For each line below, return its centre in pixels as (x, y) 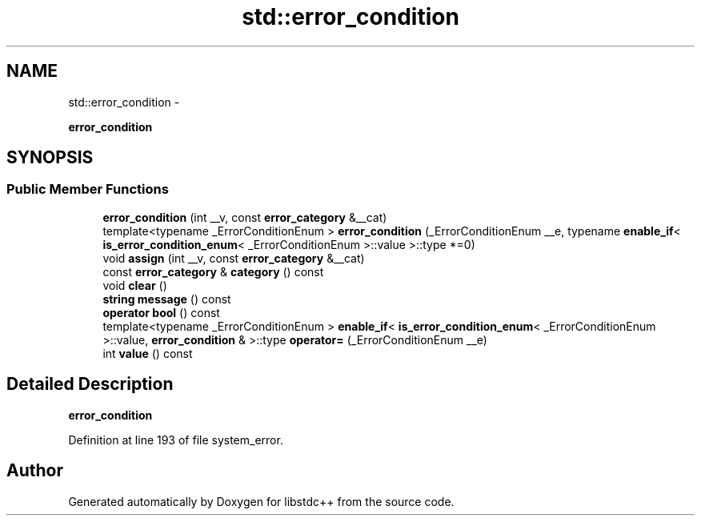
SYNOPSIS (50, 158)
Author (35, 471)
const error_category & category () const (213, 271)
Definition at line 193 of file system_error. (176, 440)
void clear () (135, 285)
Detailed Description (90, 384)
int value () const (148, 353)
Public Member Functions (88, 189)
